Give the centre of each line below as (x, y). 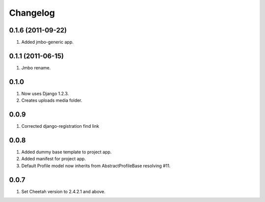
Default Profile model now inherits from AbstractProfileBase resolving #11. (96, 166)
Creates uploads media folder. (52, 100)
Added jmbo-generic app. (47, 42)
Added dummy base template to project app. (66, 152)
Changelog (32, 13)
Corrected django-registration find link (60, 126)
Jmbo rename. (36, 68)
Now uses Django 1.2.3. (45, 93)
